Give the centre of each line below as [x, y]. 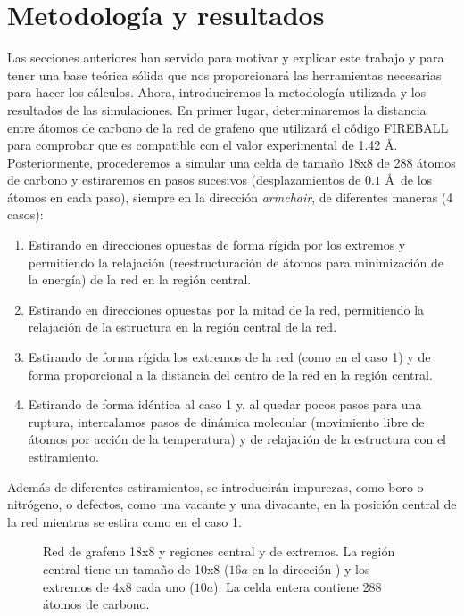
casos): [25, 214]
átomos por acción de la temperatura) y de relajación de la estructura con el [237, 439]
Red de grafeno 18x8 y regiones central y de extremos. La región [219, 551]
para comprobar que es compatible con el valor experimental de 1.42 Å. [203, 145]
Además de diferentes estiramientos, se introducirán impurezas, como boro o [215, 486]
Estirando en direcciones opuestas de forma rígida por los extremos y [217, 245]
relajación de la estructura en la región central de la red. [182, 327]
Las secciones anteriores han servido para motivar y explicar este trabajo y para [226, 57]
